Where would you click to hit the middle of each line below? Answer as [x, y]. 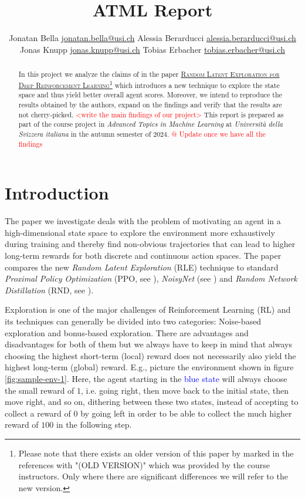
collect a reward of [38, 413]
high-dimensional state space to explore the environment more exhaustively [140, 232]
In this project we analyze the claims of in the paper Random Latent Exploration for [149, 74]
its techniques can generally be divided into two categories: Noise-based [133, 321]
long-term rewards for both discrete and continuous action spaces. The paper [143, 256]
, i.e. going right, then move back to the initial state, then [185, 390]
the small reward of [40, 390]
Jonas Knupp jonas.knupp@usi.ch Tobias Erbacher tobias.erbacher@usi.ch [152, 49]
